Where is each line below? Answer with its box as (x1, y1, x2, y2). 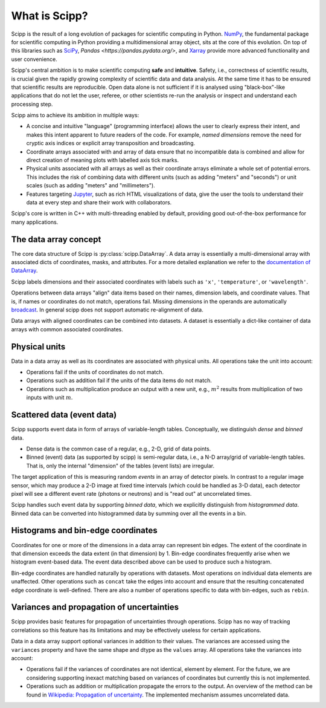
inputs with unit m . (26, 394, 73, 401)
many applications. (11, 218, 59, 226)
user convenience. (11, 55, 57, 63)
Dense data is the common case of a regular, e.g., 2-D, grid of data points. (26, 445, 211, 452)
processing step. (11, 100, 53, 108)
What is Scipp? (11, 9, 88, 22)
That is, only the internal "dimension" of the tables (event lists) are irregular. (26, 462, 214, 469)
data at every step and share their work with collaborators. (26, 198, 172, 206)
